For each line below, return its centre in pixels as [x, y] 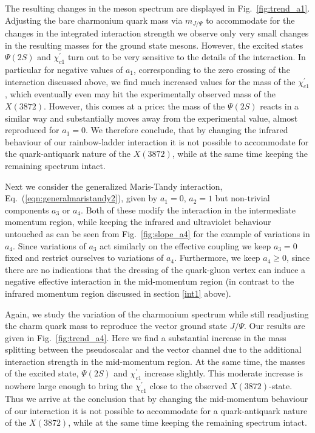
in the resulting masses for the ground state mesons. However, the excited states [154, 45]
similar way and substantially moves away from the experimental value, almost [151, 118]
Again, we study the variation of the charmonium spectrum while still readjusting [157, 313]
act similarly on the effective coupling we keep [185, 245]
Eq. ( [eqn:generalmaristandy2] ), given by [81, 198]
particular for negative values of [64, 70]
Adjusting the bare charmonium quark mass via [94, 20]
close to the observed [188, 386]
